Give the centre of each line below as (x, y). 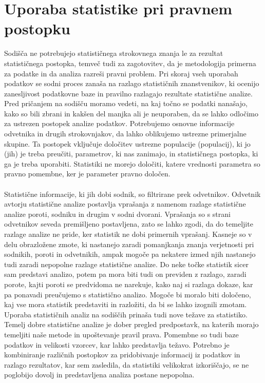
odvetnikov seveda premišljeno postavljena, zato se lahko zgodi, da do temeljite (129, 224)
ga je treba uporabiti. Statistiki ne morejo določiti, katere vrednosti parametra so (132, 163)
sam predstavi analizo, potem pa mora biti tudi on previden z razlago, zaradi (125, 274)
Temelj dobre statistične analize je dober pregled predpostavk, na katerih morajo (131, 324)
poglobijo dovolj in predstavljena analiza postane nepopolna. (99, 375)
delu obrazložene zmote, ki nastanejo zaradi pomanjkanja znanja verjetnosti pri (129, 244)
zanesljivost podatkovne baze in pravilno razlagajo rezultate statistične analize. (128, 93)
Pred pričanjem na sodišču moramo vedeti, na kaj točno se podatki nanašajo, (126, 103)
